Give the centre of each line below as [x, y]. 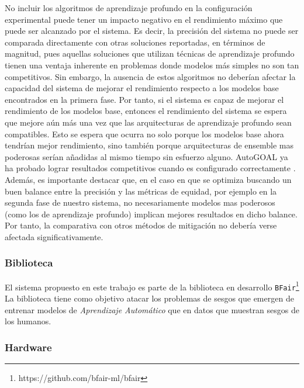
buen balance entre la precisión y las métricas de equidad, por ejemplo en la [141, 191]
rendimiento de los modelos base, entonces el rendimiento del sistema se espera [146, 111]
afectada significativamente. [54, 236]
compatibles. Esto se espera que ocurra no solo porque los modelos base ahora [144, 134]
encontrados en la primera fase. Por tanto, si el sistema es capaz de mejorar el [144, 99]
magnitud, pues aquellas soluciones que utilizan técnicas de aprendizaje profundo [150, 53]
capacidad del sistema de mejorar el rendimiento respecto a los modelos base [142, 88]
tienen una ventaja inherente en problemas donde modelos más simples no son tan [152, 65]
